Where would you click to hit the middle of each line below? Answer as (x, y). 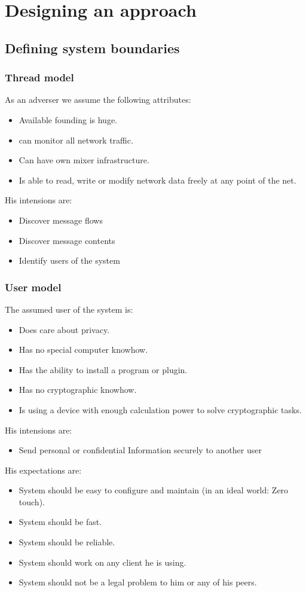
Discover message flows (61, 220)
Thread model (39, 77)
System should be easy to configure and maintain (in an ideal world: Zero (154, 490)
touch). (32, 501)
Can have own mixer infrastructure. (84, 160)
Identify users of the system (69, 260)
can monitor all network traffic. (76, 140)
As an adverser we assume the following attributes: (98, 100)
